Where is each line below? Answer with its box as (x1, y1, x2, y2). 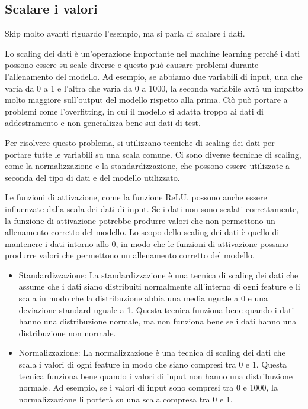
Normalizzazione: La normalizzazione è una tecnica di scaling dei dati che (18, 346, 285, 359)
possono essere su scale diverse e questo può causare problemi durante (5, 59, 259, 71)
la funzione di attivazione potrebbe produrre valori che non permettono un (5, 214, 275, 226)
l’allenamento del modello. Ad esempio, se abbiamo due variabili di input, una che (5, 70, 303, 82)
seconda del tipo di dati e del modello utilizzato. (5, 171, 180, 183)
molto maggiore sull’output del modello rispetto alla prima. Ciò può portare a (5, 93, 288, 106)
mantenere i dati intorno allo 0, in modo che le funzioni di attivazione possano (5, 237, 288, 249)
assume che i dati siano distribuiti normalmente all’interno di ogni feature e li (18, 280, 300, 293)
